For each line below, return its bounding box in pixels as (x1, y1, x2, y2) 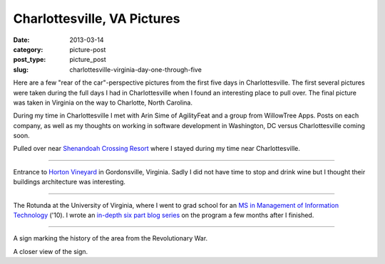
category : (13, 45, 43, 53)
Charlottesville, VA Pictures (13, 11, 180, 26)
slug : (13, 65, 29, 74)
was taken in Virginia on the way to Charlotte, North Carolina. (13, 98, 192, 107)
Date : (13, 36, 30, 44)
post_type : (13, 56, 46, 64)
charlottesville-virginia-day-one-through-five (69, 65, 202, 74)
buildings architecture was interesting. (13, 178, 126, 186)
